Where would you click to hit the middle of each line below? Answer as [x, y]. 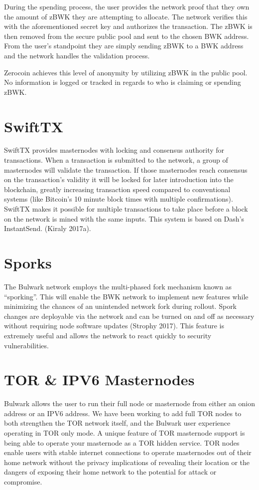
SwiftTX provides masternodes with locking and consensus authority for [114, 150]
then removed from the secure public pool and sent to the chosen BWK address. [127, 36]
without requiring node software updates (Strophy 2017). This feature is [114, 326]
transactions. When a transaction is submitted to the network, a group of [116, 160]
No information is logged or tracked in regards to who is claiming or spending [123, 82]
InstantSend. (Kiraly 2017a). [48, 228]
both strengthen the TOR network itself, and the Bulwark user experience [117, 423]
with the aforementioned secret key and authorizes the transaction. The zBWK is [128, 26]
